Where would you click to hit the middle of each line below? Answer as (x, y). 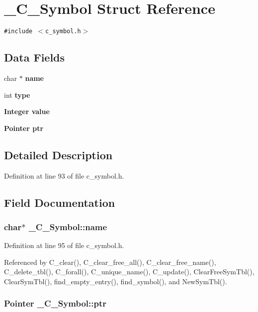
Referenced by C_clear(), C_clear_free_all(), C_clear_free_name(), (110, 262)
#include (18, 31)
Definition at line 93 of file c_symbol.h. (64, 175)
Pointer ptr (24, 128)
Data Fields (35, 57)
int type (17, 94)
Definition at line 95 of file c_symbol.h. (64, 245)
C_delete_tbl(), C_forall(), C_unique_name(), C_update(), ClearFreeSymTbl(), (129, 272)
